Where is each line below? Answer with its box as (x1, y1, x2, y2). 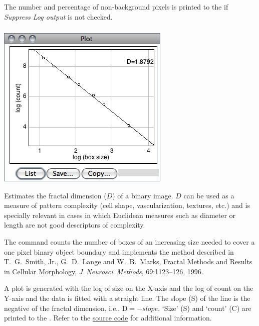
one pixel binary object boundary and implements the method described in (4, 246, 234, 257)
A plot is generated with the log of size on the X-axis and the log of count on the (4, 283, 253, 293)
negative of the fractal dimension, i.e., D (4, 302, 128, 313)
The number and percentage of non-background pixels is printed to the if (4, 2, 228, 12)
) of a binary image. (112, 190, 173, 200)
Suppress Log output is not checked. (4, 11, 113, 22)
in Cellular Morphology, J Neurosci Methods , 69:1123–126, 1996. (4, 266, 203, 276)
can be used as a (183, 190, 234, 200)
